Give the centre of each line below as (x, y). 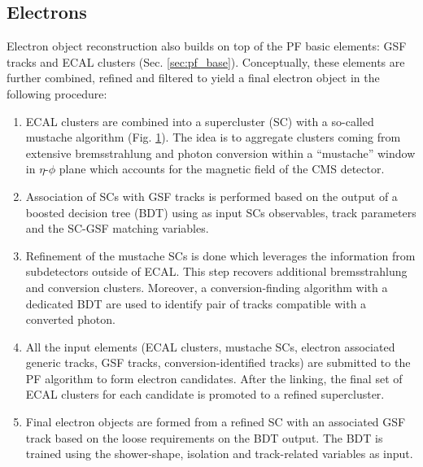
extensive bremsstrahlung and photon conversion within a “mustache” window (220, 153)
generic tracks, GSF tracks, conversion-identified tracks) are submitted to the (218, 362)
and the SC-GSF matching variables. (117, 228)
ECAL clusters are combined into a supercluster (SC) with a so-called (200, 121)
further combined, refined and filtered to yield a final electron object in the (193, 78)
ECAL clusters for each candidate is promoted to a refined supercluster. (205, 394)
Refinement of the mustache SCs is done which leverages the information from (220, 255)
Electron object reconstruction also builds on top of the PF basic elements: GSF (207, 46)
